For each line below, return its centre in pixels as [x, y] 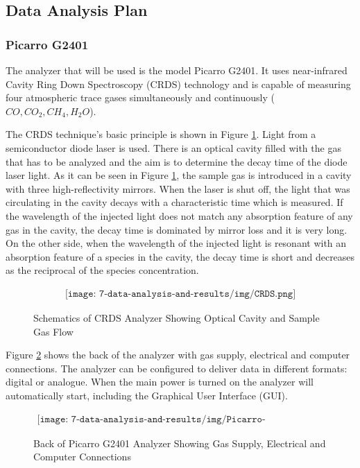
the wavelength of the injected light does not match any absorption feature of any [179, 215]
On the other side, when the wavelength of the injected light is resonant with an [176, 243]
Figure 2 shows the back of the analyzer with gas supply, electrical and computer [178, 355]
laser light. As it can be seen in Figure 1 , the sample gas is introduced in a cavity [179, 175]
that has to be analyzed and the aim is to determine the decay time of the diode [177, 161]
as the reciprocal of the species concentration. [102, 270]
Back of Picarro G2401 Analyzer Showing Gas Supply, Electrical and [180, 443]
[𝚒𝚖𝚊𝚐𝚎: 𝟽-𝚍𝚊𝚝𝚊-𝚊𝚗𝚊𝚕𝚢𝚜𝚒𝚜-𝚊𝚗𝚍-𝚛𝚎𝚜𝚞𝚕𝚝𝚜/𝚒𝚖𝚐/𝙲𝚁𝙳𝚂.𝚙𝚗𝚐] [180, 294]
